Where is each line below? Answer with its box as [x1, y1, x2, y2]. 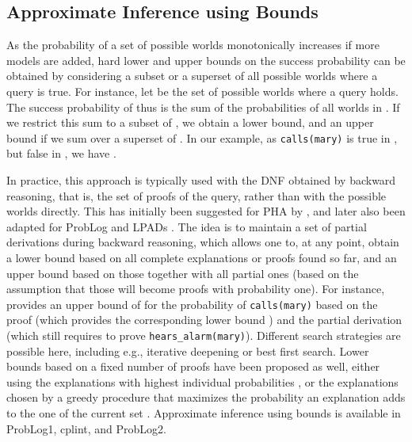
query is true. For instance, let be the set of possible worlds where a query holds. [6, 82, 399, 99]
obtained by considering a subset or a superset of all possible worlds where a [6, 67, 378, 84]
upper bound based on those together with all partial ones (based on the [6, 265, 359, 281]
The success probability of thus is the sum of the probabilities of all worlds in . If [6, 98, 400, 115]
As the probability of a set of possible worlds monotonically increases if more [6, 36, 380, 53]
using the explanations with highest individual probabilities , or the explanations [6, 373, 399, 390]
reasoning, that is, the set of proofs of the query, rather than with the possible [6, 187, 387, 204]
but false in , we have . [6, 145, 116, 162]
